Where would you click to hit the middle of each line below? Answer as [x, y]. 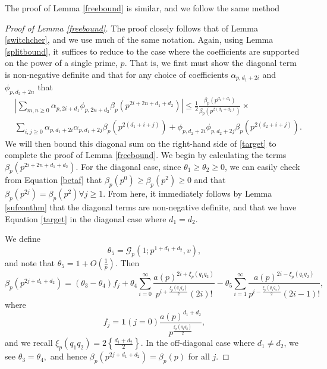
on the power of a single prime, [61, 63]
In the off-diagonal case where [200, 343]
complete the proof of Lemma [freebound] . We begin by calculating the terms [146, 155]
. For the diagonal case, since [128, 166]
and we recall [29, 343]
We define [23, 239]
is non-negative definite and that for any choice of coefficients [117, 74]
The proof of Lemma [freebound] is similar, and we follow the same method [142, 8]
